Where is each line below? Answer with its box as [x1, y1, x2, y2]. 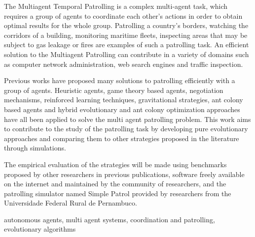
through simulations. [4, 143, 66, 153]
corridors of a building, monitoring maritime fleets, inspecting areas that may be [4, 30, 248, 40]
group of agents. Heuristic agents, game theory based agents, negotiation [4, 85, 223, 95]
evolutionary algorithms [4, 224, 76, 234]
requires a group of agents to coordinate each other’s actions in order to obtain [4, 10, 243, 21]
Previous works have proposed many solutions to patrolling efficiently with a [4, 75, 235, 86]
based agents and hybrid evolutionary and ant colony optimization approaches [4, 104, 240, 114]
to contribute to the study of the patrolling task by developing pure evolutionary [4, 123, 248, 134]
